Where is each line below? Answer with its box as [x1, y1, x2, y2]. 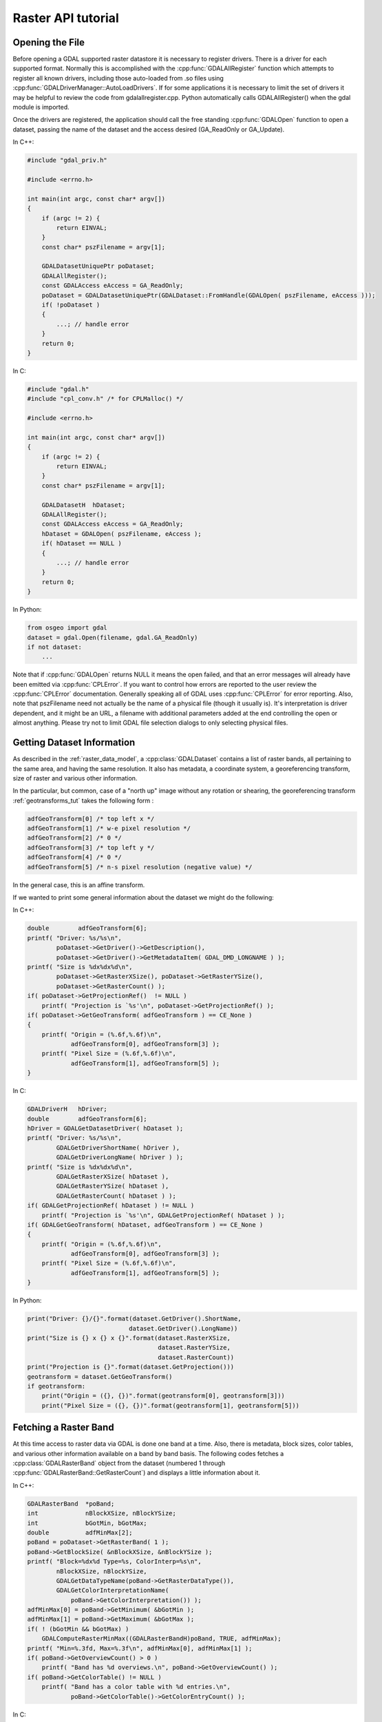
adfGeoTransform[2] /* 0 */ [27, 834, 122, 842]
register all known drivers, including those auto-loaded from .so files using [12, 74, 224, 82]
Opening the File [12, 37, 85, 48]
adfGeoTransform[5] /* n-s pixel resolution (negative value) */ [27, 863, 253, 871]
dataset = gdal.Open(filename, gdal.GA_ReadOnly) [27, 634, 198, 641]
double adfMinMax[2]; [27, 1528, 134, 1536]
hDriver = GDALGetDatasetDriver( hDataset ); [27, 1125, 184, 1132]
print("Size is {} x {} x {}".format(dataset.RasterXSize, [27, 1334, 231, 1342]
